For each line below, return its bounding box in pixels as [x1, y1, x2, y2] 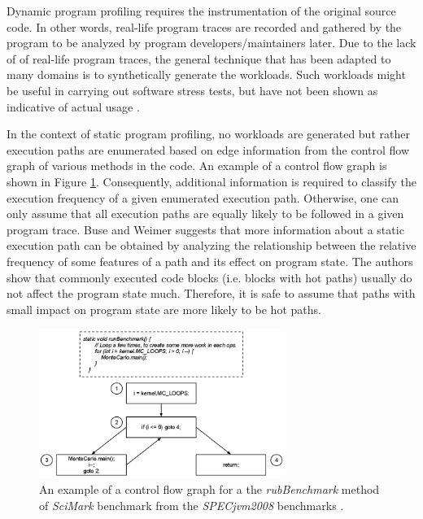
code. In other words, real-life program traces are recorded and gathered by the [7, 18, 402, 35]
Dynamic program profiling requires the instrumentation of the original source [7, 2, 396, 19]
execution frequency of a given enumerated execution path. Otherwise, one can [7, 189, 399, 206]
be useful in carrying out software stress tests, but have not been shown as [7, 81, 378, 98]
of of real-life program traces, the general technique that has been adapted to [7, 50, 391, 67]
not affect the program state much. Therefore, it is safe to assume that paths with [7, 285, 416, 302]
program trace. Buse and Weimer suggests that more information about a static [7, 220, 404, 238]
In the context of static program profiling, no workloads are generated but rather [7, 125, 410, 142]
